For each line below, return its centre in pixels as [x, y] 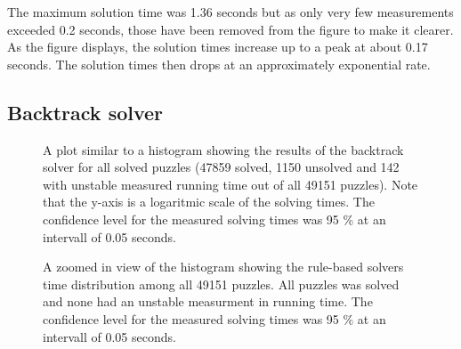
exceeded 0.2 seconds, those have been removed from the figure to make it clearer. [230, 29]
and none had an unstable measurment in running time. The [208, 301]
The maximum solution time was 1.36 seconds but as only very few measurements [230, 12]
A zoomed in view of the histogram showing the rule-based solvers [223, 267]
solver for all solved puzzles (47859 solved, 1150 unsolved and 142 [221, 167]
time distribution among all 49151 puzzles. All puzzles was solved [221, 284]
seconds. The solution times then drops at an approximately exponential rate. [219, 64]
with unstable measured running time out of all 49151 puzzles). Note [230, 184]
